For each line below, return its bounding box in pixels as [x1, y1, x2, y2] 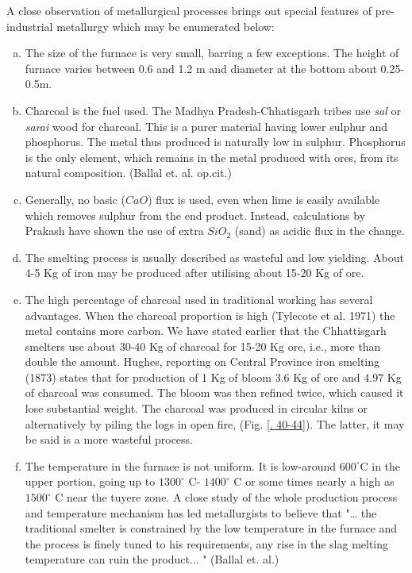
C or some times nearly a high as [233, 473, 395, 490]
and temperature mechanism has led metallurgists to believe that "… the [25, 504, 377, 521]
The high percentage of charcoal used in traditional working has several [25, 290, 373, 307]
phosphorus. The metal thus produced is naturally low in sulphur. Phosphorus [25, 133, 406, 150]
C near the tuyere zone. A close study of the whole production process [55, 489, 398, 506]
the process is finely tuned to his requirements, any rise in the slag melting [25, 535, 389, 552]
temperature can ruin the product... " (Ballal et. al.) [25, 551, 279, 567]
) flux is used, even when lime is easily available [148, 190, 380, 207]
